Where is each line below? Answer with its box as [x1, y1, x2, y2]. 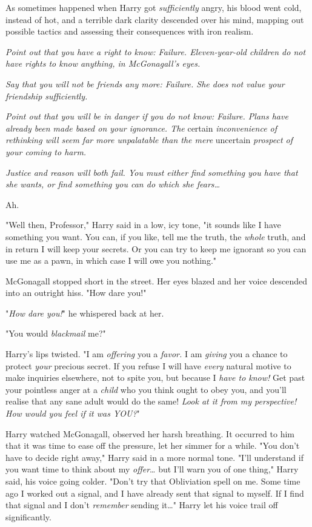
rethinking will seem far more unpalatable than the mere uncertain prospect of [5, 133, 293, 146]
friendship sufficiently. [5, 89, 88, 102]
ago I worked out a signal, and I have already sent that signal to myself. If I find [5, 486, 304, 499]
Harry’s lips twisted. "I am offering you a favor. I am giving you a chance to [5, 347, 288, 360]
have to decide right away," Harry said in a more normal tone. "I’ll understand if [5, 451, 304, 463]
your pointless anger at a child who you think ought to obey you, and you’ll [5, 383, 287, 395]
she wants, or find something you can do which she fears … [5, 178, 221, 190]
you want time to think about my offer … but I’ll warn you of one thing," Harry [5, 463, 299, 475]
